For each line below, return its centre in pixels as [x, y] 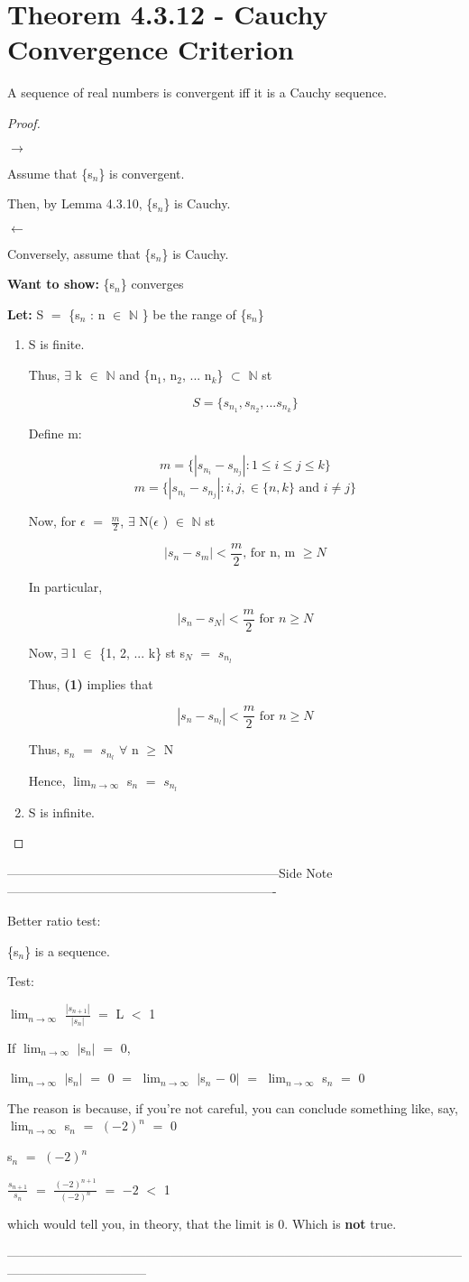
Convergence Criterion [151, 49]
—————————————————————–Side [155, 873]
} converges [152, 284]
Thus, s [49, 749]
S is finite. [56, 344]
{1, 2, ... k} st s [142, 652]
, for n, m [269, 553]
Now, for [52, 521]
